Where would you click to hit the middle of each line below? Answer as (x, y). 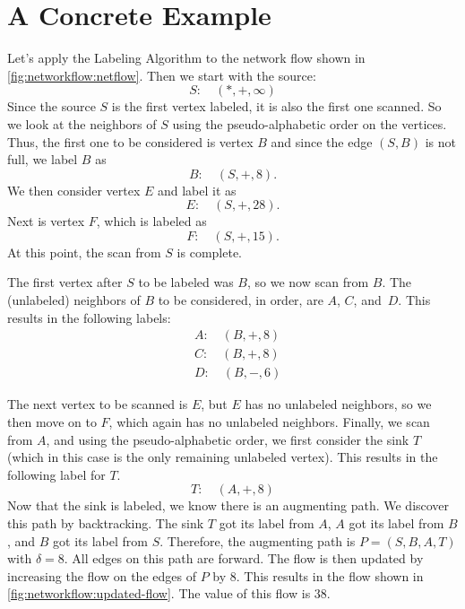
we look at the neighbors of (82, 123)
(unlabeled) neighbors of (74, 300)
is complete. (210, 252)
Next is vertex (46, 221)
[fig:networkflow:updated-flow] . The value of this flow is (159, 593)
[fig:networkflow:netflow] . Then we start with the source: (162, 75)
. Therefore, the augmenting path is (258, 540)
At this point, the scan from (84, 252)
